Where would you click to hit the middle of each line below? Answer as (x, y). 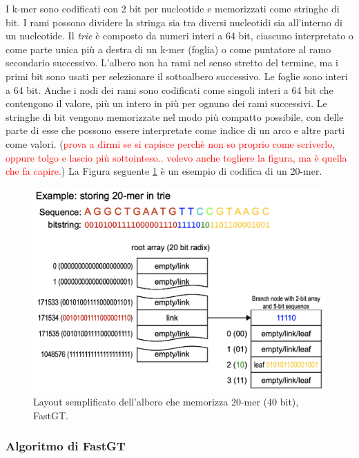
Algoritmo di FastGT (66, 446)
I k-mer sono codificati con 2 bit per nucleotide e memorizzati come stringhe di (173, 8)
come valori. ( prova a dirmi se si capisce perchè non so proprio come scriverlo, (171, 143)
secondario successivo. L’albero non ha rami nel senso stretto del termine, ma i (172, 63)
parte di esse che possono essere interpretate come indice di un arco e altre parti (175, 130)
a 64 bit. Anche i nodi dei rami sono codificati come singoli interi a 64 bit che (169, 89)
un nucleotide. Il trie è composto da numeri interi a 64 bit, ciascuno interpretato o (179, 36)
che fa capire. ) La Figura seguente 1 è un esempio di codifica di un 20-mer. (164, 171)
